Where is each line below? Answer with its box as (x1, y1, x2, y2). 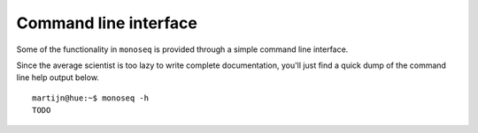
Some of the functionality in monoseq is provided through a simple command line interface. (16, 44, 349, 55)
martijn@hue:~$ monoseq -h (32, 92, 150, 103)
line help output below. (16, 72, 99, 83)
